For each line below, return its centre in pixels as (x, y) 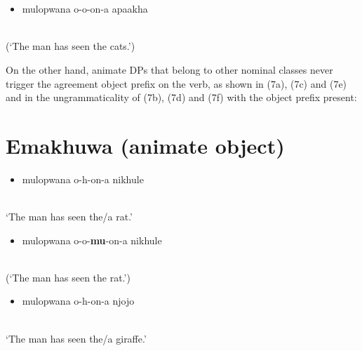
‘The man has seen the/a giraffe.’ (76, 338)
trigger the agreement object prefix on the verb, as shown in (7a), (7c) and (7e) (176, 83)
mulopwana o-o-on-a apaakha (85, 9)
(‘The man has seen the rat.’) (68, 277)
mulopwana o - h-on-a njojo (78, 301)
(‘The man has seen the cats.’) (71, 46)
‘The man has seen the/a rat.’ (69, 217)
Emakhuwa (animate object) (145, 145)
